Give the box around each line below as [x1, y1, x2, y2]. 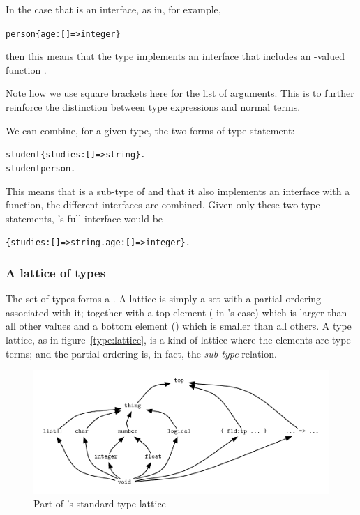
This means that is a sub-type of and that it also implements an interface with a [6, 183, 350, 198]
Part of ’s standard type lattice [33, 496, 166, 511]
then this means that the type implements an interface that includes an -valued [6, 49, 345, 63]
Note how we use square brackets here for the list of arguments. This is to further [6, 86, 354, 100]
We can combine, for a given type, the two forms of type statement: [6, 123, 295, 137]
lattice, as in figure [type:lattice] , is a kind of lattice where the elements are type [6, 332, 351, 346]
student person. [6, 163, 76, 174]
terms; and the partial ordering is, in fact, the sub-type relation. [6, 346, 277, 360]
